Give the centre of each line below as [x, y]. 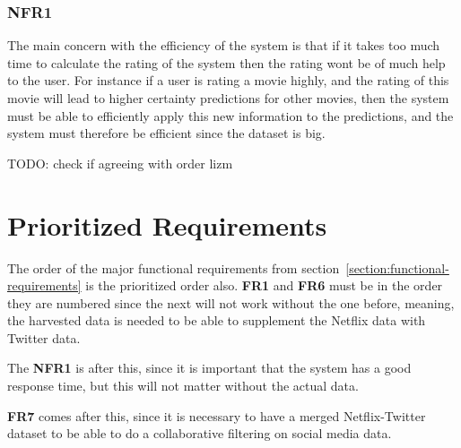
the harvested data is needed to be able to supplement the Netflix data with [217, 320]
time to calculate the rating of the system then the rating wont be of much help [226, 62]
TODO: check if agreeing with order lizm [120, 163]
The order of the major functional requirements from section [174, 267]
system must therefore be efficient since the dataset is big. [166, 133]
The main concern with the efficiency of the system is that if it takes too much [224, 45]
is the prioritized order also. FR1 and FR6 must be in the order [264, 285]
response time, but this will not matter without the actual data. [183, 386]
